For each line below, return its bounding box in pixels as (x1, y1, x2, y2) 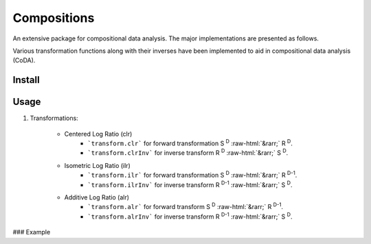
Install (12, 74, 41, 86)
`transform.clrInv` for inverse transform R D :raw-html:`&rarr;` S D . (87, 147, 289, 157)
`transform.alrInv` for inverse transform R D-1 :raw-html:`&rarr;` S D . (87, 211, 293, 221)
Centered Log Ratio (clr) (64, 130, 133, 138)
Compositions (12, 10, 95, 25)
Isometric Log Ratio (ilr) (64, 161, 131, 169)
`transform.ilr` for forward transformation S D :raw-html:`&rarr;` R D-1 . (87, 170, 297, 180)
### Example (12, 228, 51, 236)
